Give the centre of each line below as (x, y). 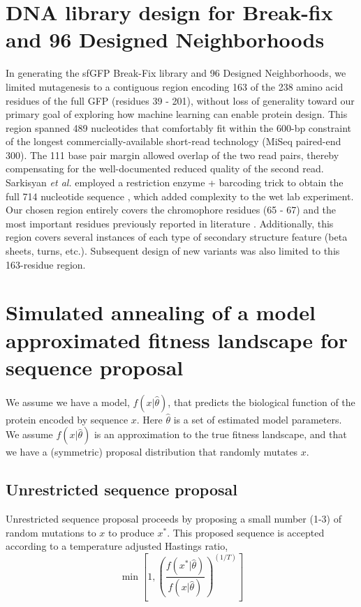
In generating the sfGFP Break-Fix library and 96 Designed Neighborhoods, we (176, 73)
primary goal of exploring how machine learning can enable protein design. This (177, 114)
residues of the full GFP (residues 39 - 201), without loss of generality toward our (180, 100)
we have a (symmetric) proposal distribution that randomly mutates (152, 452)
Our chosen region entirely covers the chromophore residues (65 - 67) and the (171, 210)
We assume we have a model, (68, 402)
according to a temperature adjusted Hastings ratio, (117, 546)
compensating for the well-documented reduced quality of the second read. (165, 168)
